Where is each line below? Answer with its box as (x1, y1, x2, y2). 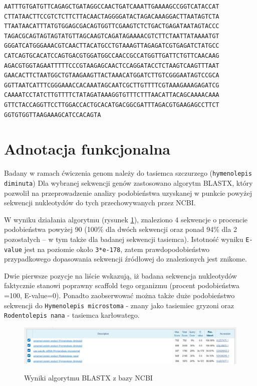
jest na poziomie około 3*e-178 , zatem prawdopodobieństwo (24, 243, 210, 254)
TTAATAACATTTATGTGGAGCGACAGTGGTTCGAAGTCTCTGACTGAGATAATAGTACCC (4, 23, 219, 30)
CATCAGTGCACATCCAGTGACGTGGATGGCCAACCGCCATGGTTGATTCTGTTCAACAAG (4, 52, 219, 59)
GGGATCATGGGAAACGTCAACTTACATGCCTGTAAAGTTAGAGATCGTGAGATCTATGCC (4, 42, 219, 50)
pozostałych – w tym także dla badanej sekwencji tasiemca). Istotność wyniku (4, 233, 243, 244)
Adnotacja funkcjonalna (4, 139, 170, 159)
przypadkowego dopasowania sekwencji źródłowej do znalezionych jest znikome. (4, 253, 247, 264)
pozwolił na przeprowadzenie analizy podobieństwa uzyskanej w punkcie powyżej (4, 187, 252, 198)
